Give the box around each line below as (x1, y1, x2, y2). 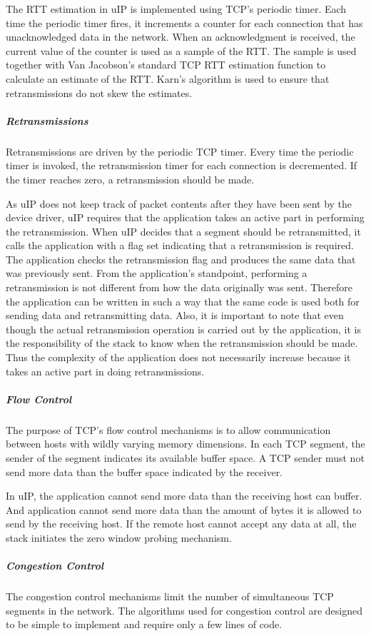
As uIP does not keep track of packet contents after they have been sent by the (6, 196, 352, 211)
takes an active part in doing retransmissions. (6, 363, 205, 378)
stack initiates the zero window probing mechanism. (6, 530, 232, 545)
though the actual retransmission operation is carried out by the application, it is (6, 321, 362, 336)
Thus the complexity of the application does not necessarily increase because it (6, 350, 351, 365)
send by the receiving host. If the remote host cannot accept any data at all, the (6, 516, 357, 531)
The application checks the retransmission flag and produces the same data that (6, 251, 356, 266)
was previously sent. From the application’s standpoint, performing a (6, 266, 308, 281)
